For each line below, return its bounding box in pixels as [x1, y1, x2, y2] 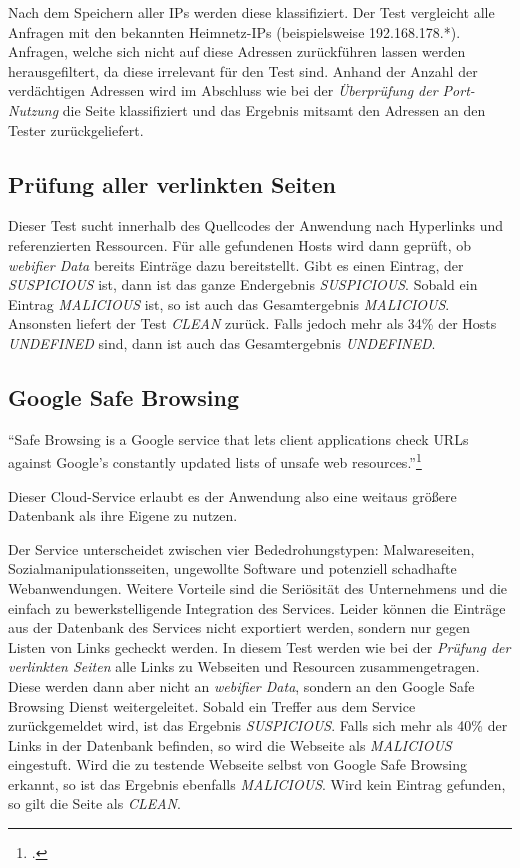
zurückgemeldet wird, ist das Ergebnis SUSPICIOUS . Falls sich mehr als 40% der [8, 715, 508, 736]
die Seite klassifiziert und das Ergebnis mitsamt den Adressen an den [62, 99, 486, 120]
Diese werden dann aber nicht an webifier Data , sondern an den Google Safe [8, 675, 475, 696]
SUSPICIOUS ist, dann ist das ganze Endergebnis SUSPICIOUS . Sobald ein [8, 274, 478, 295]
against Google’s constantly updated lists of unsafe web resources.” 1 [8, 449, 422, 472]
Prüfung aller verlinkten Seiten [8, 168, 337, 199]
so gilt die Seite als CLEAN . [8, 793, 181, 814]
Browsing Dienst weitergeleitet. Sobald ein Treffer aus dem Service [8, 695, 416, 716]
